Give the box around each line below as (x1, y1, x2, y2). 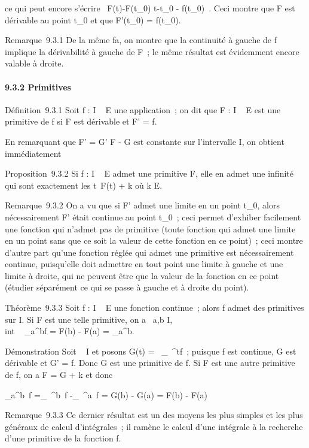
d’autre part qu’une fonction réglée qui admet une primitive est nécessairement (5, 246, 294, 258)
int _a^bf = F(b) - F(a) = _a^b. (5, 325, 134, 337)
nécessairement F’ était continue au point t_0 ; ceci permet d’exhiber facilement (5, 210, 301, 223)
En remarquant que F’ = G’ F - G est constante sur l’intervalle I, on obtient (5, 135, 284, 147)
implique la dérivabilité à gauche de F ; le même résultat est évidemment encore (5, 45, 299, 57)
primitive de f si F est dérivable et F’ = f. (5, 115, 157, 128)
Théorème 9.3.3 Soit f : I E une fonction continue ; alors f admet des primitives (5, 301, 304, 314)
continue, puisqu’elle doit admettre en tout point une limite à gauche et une (5, 258, 283, 270)
